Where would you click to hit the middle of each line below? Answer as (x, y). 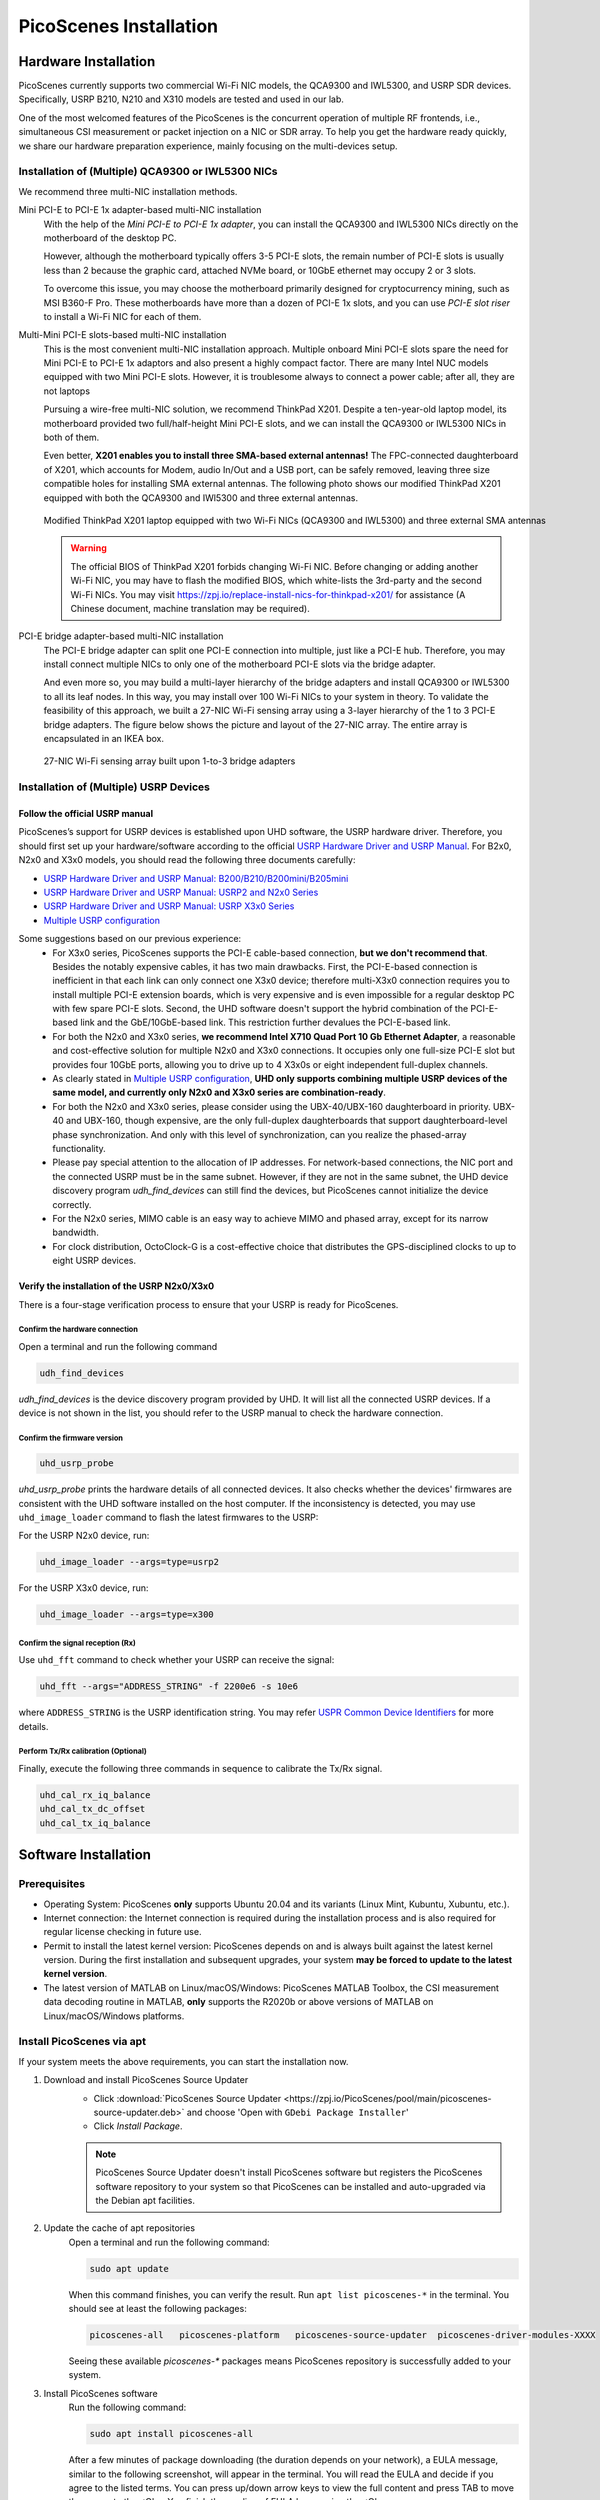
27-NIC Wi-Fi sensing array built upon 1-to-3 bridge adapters (169, 761)
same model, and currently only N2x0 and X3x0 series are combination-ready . (219, 1092)
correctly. (72, 1204)
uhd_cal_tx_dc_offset (92, 1809)
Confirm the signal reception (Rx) (77, 1643)
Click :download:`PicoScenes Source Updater (187, 2098)
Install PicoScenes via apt (82, 2042)
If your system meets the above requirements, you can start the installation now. (183, 2061)
